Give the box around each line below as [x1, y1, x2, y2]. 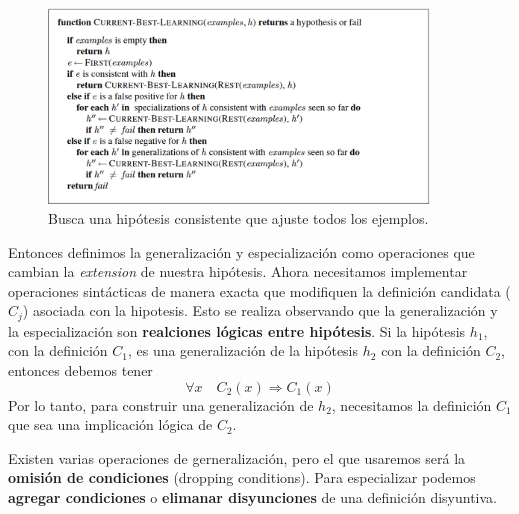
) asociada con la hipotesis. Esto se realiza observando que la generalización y [22, 300, 498, 321]
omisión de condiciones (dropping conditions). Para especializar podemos [8, 467, 476, 488]
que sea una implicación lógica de [8, 414, 213, 435]
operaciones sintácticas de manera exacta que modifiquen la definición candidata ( [8, 280, 511, 301]
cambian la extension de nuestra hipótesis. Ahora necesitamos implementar [8, 261, 468, 282]
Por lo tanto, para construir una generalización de [8, 394, 314, 415]
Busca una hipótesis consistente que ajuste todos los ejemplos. [48, 207, 429, 228]
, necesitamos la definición [331, 394, 492, 415]
